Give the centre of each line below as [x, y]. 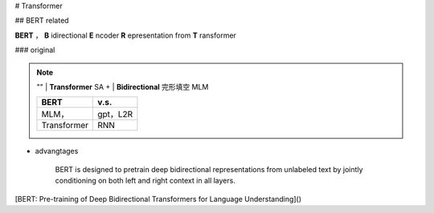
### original [35, 50]
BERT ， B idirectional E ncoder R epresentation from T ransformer [126, 35]
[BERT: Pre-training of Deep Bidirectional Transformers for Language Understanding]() [158, 199]
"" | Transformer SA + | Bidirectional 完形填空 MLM [123, 86]
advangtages [57, 151]
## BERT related [42, 21]
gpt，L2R [115, 115]
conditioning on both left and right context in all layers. [145, 181]
